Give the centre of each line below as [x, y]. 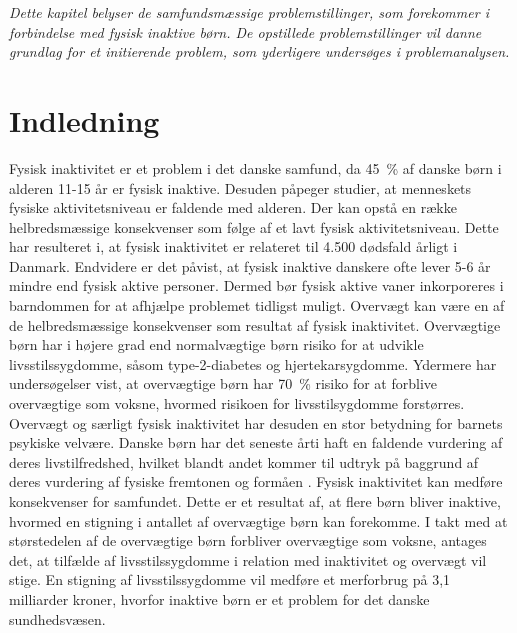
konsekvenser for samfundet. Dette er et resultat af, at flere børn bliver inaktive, [255, 501]
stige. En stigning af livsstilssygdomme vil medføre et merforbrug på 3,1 [230, 579]
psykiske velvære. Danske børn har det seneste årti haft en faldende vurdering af [256, 442]
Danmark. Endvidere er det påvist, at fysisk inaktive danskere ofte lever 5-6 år [250, 265]
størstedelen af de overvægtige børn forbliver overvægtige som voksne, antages [248, 540]
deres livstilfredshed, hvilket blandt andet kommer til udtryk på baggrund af [244, 461]
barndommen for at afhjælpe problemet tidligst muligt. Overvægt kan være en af [257, 305]
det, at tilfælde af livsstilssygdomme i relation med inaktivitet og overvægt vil [248, 559]
